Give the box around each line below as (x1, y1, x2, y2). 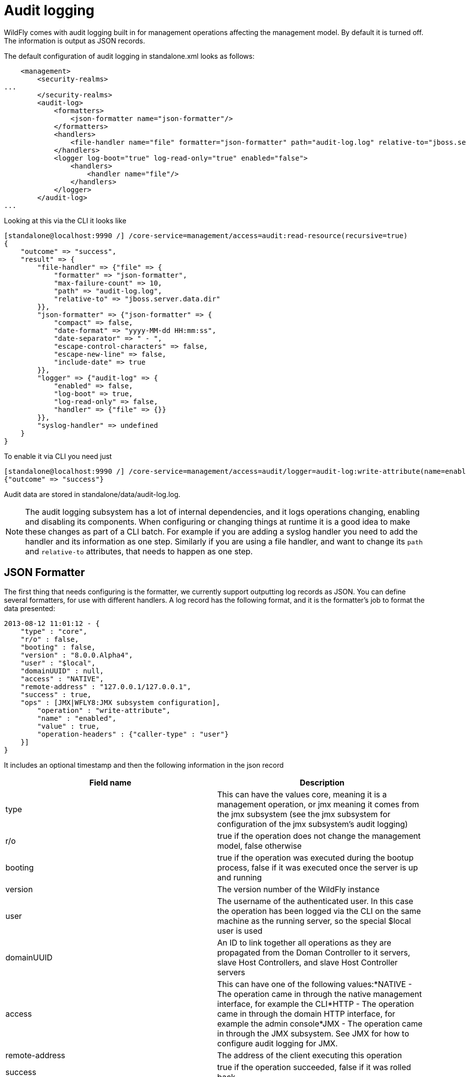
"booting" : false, (20, 643, 96, 651)
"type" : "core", (20, 627, 87, 635)
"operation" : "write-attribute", (37, 706, 171, 714)
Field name (89, 777, 131, 787)
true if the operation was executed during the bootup (217, 852, 414, 863)
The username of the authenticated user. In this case (217, 896, 414, 906)
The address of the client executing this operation (217, 1050, 402, 1060)
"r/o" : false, (20, 635, 79, 643)
